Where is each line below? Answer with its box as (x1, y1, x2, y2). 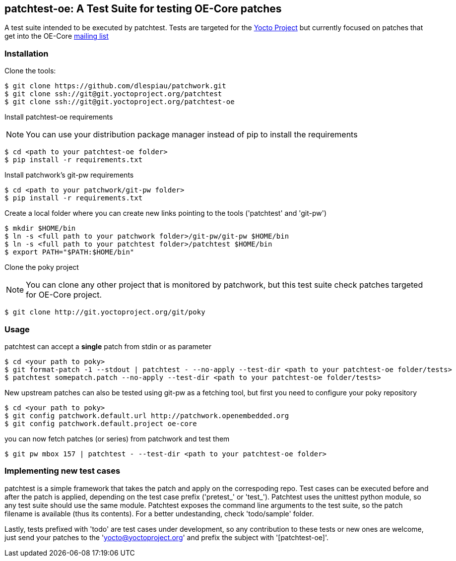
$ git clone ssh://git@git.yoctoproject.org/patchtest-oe (4, 98, 235, 106)
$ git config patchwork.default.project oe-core (4, 419, 197, 428)
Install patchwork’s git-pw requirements (4, 171, 134, 180)
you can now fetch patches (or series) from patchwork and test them (4, 434, 230, 443)
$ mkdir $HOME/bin (4, 224, 76, 233)
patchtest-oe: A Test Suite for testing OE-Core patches (4, 2, 282, 15)
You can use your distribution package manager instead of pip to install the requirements (26, 129, 358, 140)
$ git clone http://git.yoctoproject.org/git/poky (4, 308, 205, 316)
